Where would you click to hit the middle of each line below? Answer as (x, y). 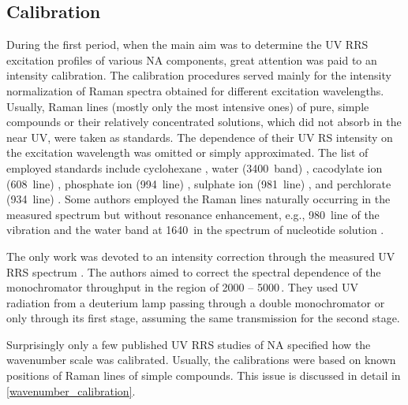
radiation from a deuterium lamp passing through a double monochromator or (196, 302)
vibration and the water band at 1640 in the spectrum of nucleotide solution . (195, 230)
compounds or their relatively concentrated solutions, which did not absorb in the (204, 122)
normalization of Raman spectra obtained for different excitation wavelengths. (195, 90)
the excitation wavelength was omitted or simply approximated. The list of (187, 152)
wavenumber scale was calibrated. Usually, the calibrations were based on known (201, 360)
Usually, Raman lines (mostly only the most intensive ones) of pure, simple (188, 106)
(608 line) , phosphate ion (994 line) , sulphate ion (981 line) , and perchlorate (199, 183)
